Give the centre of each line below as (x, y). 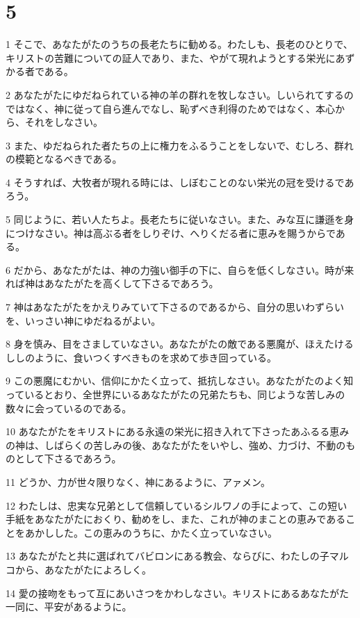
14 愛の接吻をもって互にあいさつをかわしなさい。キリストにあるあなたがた (177, 593)
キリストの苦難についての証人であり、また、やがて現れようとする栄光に (171, 57)
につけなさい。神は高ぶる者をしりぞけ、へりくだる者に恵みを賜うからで (171, 233)
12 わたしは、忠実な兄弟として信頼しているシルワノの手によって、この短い (177, 505)
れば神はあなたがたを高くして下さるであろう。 (112, 283)
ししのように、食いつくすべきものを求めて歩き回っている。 (141, 357)
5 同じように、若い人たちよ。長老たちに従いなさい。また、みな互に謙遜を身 (180, 219)
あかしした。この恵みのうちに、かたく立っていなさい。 (151, 532)
